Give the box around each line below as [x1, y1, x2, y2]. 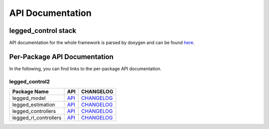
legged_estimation [12, 101, 56, 108]
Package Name [12, 88, 49, 95]
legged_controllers [12, 108, 56, 115]
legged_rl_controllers [12, 115, 62, 122]
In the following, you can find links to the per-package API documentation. [9, 65, 162, 72]
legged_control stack [9, 26, 77, 35]
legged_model [12, 95, 46, 102]
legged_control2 [9, 78, 50, 85]
